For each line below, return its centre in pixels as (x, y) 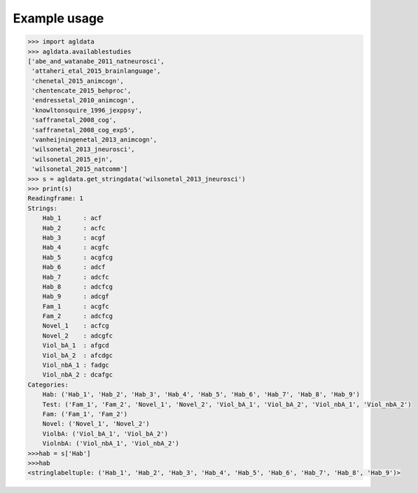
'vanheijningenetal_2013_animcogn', (95, 140)
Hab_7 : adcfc (76, 277)
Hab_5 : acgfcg (78, 257)
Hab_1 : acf (72, 218)
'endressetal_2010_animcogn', (84, 100)
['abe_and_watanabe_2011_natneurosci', (96, 61)
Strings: (43, 208)
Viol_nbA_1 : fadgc (76, 365)
